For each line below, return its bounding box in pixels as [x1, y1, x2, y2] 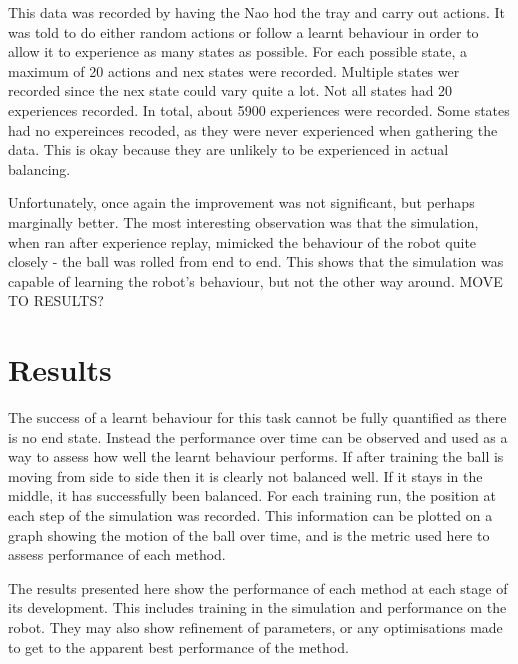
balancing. [8, 158, 71, 179]
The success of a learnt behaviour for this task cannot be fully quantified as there [8, 407, 507, 428]
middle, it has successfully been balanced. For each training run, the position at [8, 485, 497, 506]
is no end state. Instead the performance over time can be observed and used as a [8, 426, 508, 447]
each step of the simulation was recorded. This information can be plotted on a [8, 505, 493, 525]
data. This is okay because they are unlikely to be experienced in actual [8, 139, 449, 160]
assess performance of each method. [8, 544, 226, 565]
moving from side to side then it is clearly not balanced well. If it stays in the [8, 465, 483, 486]
